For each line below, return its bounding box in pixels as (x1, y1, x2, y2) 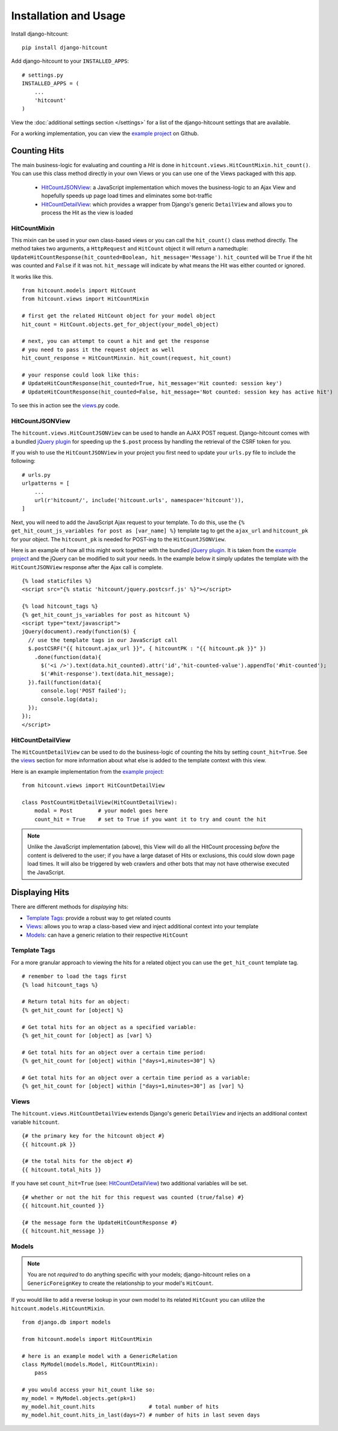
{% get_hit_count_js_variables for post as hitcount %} (22, 611, 190, 618)
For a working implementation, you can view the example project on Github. (11, 130, 199, 137)
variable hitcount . (11, 1118, 60, 1126)
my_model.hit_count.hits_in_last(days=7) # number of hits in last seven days (22, 1412, 260, 1418)
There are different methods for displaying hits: (11, 903, 129, 911)
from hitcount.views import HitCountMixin (22, 296, 149, 302)
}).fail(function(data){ (28, 679, 102, 686)
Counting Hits (11, 145, 64, 156)
